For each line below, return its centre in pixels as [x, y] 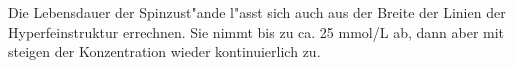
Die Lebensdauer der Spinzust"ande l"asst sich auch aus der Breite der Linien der [257, 12]
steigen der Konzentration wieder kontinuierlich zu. [164, 51]
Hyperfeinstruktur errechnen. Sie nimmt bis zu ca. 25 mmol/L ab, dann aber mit [256, 31]
